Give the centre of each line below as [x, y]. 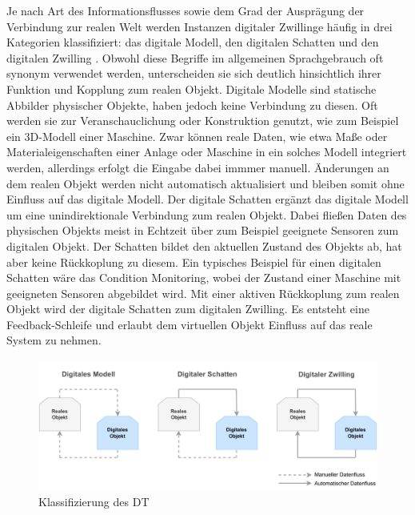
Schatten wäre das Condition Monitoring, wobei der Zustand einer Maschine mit [204, 278]
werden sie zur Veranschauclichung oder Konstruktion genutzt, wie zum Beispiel [203, 121]
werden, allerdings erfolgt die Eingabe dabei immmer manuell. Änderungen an [198, 167]
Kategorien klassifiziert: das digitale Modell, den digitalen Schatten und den [193, 42]
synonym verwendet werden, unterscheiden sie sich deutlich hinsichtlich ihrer [194, 73]
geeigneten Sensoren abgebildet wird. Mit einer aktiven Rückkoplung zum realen [203, 293]
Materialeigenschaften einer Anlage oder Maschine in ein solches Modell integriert [207, 152]
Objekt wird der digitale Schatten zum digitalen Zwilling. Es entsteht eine [188, 309]
